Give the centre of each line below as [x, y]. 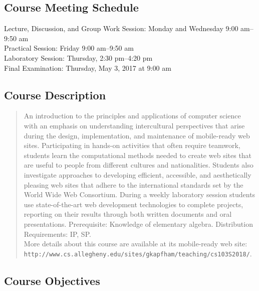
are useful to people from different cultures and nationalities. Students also [139, 165]
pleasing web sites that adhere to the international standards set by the [134, 184]
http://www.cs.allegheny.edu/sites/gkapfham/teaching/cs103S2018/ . [138, 253]
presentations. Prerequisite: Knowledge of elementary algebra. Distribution [138, 224]
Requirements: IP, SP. [57, 234]
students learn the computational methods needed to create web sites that [138, 155]
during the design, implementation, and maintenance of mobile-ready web [137, 135]
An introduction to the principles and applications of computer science [132, 116]
